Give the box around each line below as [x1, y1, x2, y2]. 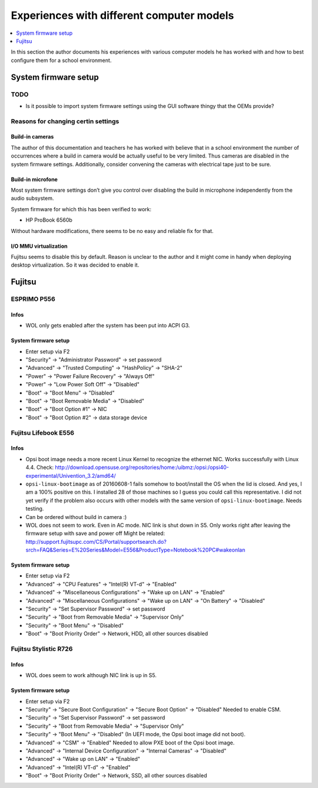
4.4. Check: [25, 464, 54, 471]
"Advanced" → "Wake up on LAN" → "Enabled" [25, 756, 141, 763]
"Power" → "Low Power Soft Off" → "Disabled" [25, 381, 140, 388]
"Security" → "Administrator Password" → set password [25, 356, 162, 363]
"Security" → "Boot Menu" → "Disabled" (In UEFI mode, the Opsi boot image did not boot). [25, 731, 246, 738]
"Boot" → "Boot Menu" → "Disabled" [25, 389, 115, 396]
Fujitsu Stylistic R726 [11, 645, 73, 653]
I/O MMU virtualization [11, 242, 68, 249]
